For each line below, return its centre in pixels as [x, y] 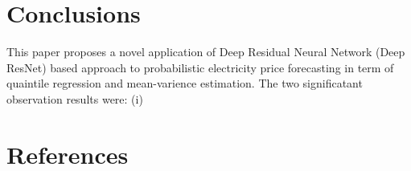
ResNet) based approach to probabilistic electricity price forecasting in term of [200, 67]
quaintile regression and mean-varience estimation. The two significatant [185, 83]
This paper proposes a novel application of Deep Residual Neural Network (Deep [206, 52]
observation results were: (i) [75, 98]
